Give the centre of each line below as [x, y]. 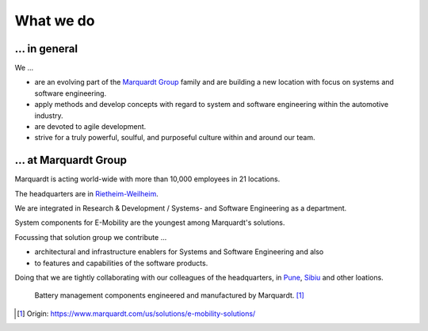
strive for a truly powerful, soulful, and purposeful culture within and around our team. [175, 138]
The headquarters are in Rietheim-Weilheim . [86, 193]
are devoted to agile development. [90, 127]
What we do [55, 21]
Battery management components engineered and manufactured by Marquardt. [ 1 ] [169, 295]
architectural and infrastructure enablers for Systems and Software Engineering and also [179, 252]
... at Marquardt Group [71, 160]
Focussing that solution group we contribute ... [91, 237]
